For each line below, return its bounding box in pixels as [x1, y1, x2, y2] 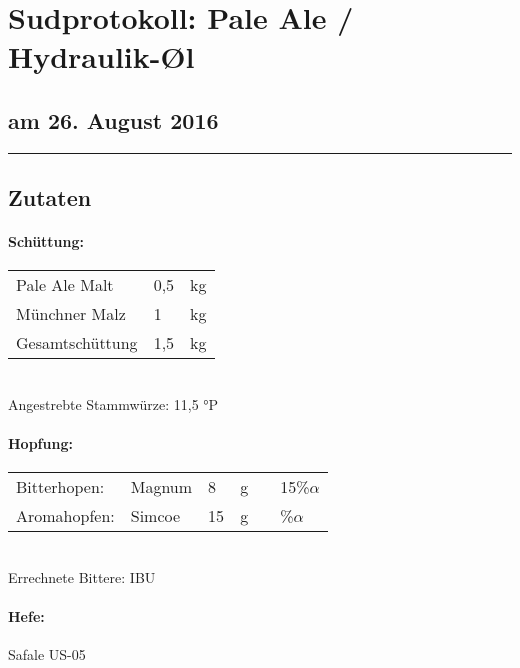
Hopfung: [8, 433, 73, 454]
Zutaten [8, 182, 92, 213]
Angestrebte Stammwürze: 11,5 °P [8, 393, 219, 414]
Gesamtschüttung [16, 331, 138, 355]
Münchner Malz [16, 302, 126, 326]
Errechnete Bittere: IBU [8, 566, 156, 587]
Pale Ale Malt [16, 273, 114, 297]
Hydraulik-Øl [8, 36, 195, 77]
